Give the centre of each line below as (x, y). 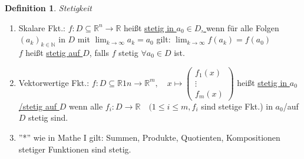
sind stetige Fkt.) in (237, 106)
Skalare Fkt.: (42, 27)
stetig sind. (48, 117)
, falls (99, 52)
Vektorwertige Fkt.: (54, 82)
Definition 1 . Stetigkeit (48, 8)
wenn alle (86, 106)
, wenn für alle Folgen (240, 27)
